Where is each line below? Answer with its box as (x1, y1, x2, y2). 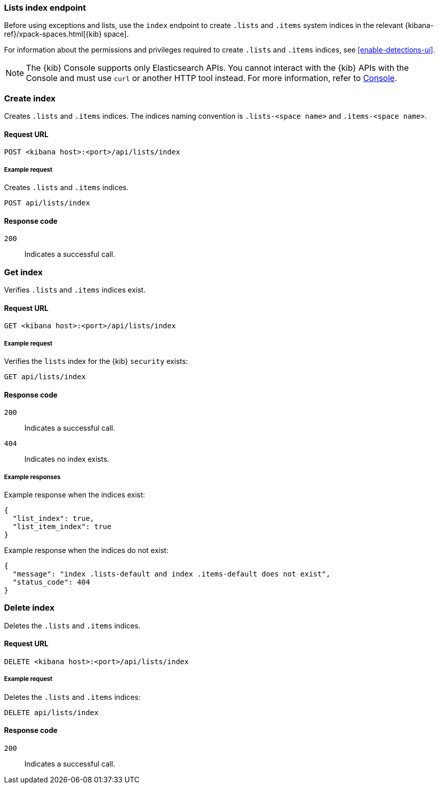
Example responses (4, 473, 61, 481)
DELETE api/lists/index (4, 708, 99, 717)
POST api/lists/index (4, 199, 90, 207)
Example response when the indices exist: (4, 490, 145, 500)
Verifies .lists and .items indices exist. (4, 285, 146, 295)
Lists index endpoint (4, 3, 86, 13)
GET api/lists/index (4, 373, 86, 381)
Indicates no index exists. (24, 455, 109, 464)
